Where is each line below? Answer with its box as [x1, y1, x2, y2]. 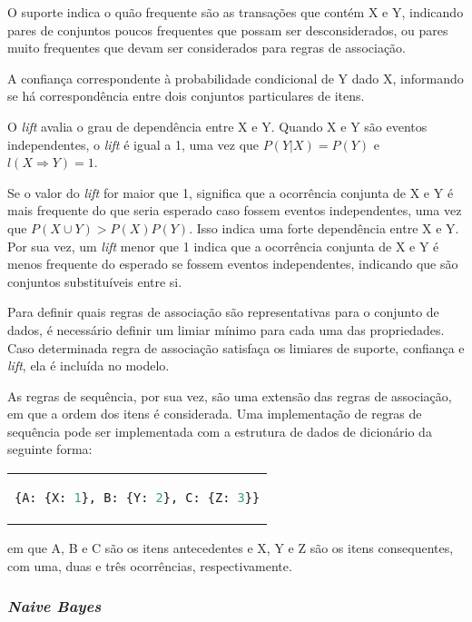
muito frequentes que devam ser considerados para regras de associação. [7, 38, 406, 57]
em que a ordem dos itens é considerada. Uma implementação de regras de [7, 404, 422, 423]
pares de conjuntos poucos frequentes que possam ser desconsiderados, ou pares [7, 20, 448, 39]
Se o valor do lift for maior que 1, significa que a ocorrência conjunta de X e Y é [7, 183, 454, 202]
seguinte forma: [7, 439, 93, 459]
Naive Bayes [7, 595, 102, 617]
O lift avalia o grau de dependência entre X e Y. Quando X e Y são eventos [7, 116, 428, 135]
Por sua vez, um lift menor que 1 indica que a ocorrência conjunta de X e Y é [7, 236, 439, 255]
